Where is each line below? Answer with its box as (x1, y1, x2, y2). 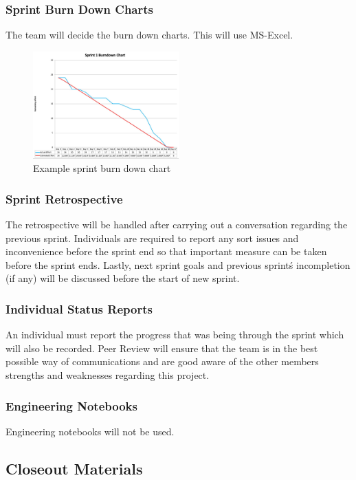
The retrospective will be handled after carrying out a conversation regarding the (5, 217, 348, 232)
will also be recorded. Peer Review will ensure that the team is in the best (5, 340, 318, 355)
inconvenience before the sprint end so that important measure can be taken (5, 244, 327, 259)
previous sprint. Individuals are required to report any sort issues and (5, 230, 299, 245)
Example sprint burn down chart (33, 161, 171, 175)
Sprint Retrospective (5, 190, 123, 207)
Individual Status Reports (5, 301, 153, 317)
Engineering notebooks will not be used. (5, 424, 175, 438)
